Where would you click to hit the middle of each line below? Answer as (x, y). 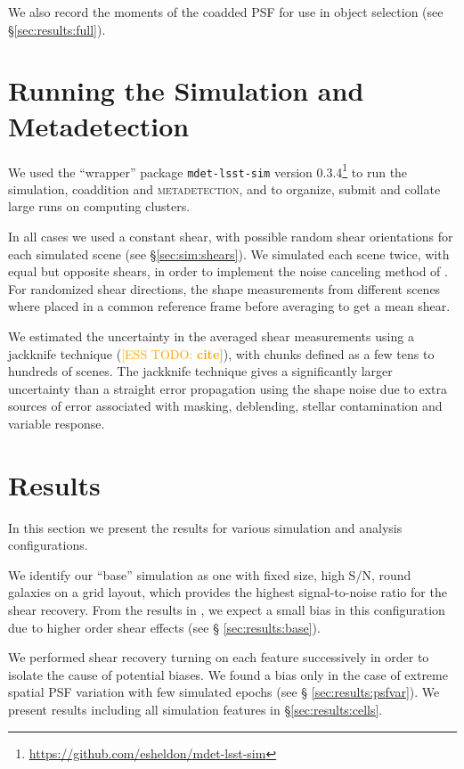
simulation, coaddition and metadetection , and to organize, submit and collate (224, 188)
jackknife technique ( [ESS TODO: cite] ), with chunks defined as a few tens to (221, 353)
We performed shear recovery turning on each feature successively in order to (219, 657)
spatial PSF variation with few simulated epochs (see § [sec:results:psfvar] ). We (224, 692)
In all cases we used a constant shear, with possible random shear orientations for (231, 236)
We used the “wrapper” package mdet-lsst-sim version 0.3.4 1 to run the (208, 170)
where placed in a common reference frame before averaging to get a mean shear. (229, 306)
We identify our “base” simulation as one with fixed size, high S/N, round (210, 574)
